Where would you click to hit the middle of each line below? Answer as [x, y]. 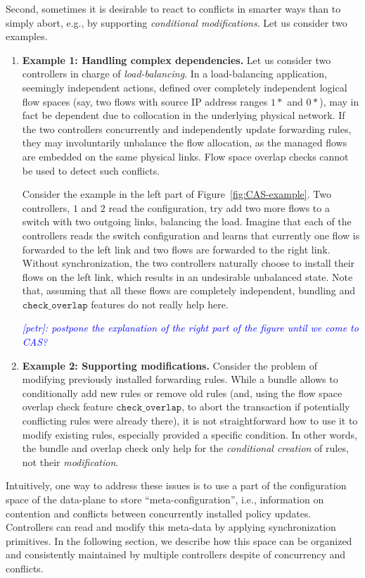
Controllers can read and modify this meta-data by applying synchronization [171, 527]
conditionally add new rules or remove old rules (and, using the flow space [182, 392]
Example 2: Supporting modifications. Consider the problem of [169, 365]
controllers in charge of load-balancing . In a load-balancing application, [174, 74]
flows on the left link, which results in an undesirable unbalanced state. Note [187, 276]
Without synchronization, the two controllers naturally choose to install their [188, 263]
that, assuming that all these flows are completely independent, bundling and [189, 290]
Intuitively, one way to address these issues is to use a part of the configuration [176, 485]
